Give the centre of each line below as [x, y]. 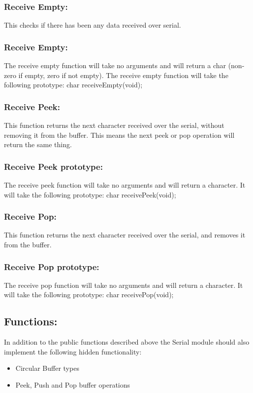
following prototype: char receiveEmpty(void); [73, 85]
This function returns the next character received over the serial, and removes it [125, 235]
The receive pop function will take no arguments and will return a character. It [124, 285]
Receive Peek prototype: [53, 166]
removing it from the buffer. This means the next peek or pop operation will [119, 135]
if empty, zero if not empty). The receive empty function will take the [123, 75]
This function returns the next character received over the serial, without [114, 125]
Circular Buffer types [47, 368]
